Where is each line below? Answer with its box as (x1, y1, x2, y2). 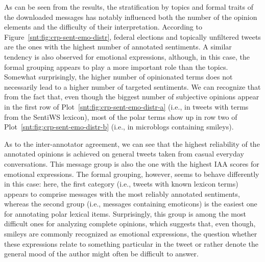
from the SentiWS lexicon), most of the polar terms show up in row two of (4, 111, 237, 122)
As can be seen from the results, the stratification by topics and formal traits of (4, 2, 253, 12)
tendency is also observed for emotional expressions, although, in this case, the (4, 51, 250, 62)
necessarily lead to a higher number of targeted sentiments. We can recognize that (4, 81, 261, 92)
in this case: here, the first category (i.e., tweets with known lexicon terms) (4, 178, 238, 189)
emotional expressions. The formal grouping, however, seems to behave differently (4, 168, 259, 179)
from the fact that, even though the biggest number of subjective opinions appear (4, 91, 259, 102)
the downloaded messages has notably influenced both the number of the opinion (4, 11, 257, 22)
